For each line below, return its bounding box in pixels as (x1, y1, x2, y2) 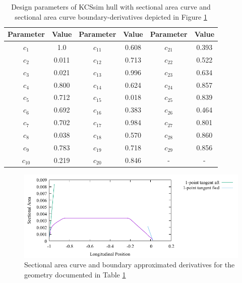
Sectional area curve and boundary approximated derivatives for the (24, 259, 235, 270)
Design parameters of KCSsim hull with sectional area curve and (11, 2, 211, 12)
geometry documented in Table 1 (24, 269, 126, 279)
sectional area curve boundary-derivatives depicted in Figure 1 (15, 11, 207, 22)
